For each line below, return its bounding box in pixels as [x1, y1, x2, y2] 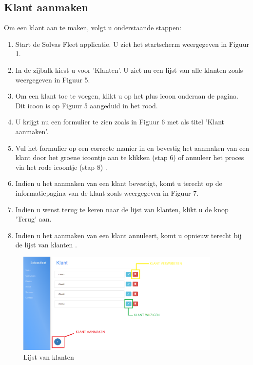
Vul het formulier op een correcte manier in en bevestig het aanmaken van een [15, 142, 250, 153]
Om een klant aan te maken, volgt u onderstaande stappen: [4, 22, 181, 33]
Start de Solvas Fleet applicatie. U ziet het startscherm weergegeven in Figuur [15, 39, 249, 49]
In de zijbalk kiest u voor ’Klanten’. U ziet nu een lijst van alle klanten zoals [15, 64, 243, 75]
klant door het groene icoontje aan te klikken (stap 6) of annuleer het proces [15, 152, 244, 162]
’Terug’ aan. [15, 214, 52, 224]
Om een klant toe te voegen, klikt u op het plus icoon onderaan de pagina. [15, 91, 238, 101]
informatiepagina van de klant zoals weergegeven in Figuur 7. [15, 187, 199, 198]
